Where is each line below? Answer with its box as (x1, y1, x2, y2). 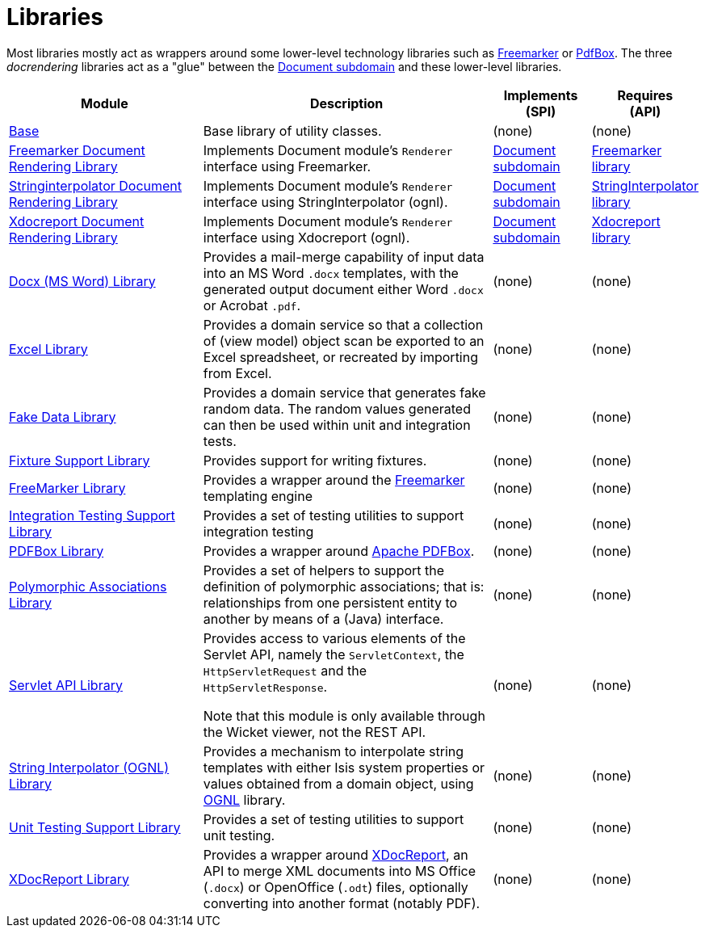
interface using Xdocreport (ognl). (203, 229, 410, 246)
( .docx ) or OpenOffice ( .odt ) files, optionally (203, 878, 468, 895)
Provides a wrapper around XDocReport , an (203, 846, 468, 863)
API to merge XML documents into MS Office (203, 862, 476, 879)
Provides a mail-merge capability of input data (203, 248, 485, 265)
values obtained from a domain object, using (203, 775, 474, 792)
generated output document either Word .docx (203, 280, 484, 297)
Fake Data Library (9, 408, 116, 425)
